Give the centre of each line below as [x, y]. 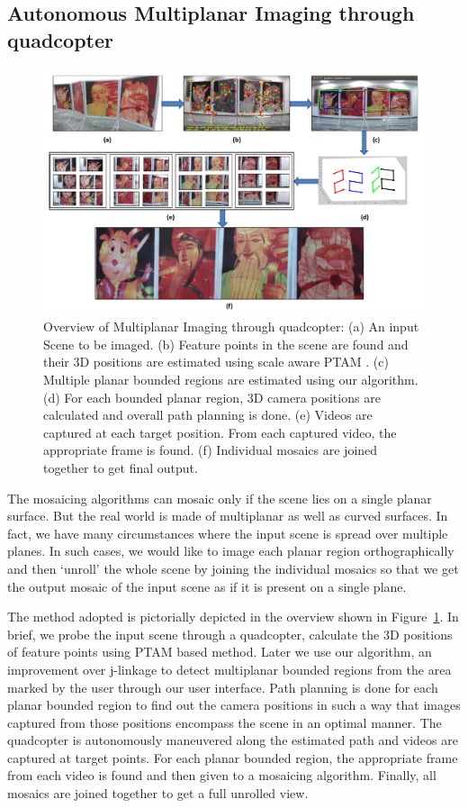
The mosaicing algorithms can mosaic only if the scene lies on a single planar [220, 498]
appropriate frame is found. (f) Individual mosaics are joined [211, 450]
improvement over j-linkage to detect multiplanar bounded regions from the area [229, 669]
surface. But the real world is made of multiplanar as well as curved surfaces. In [228, 516]
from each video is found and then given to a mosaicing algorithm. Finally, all [222, 775]
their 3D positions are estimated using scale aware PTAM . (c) [216, 362]
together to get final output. [121, 467]
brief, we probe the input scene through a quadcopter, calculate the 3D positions [230, 634]
